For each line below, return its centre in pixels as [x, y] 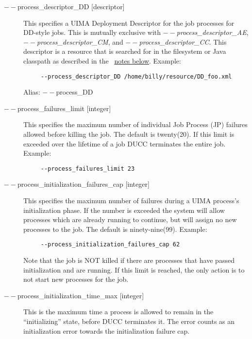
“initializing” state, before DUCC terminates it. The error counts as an [129, 321]
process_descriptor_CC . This [183, 41]
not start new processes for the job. [76, 279]
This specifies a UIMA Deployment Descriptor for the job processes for [129, 23]
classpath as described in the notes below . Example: [102, 60]
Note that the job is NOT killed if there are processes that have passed [129, 260]
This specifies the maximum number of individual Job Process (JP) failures [135, 124]
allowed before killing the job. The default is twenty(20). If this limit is [129, 134]
